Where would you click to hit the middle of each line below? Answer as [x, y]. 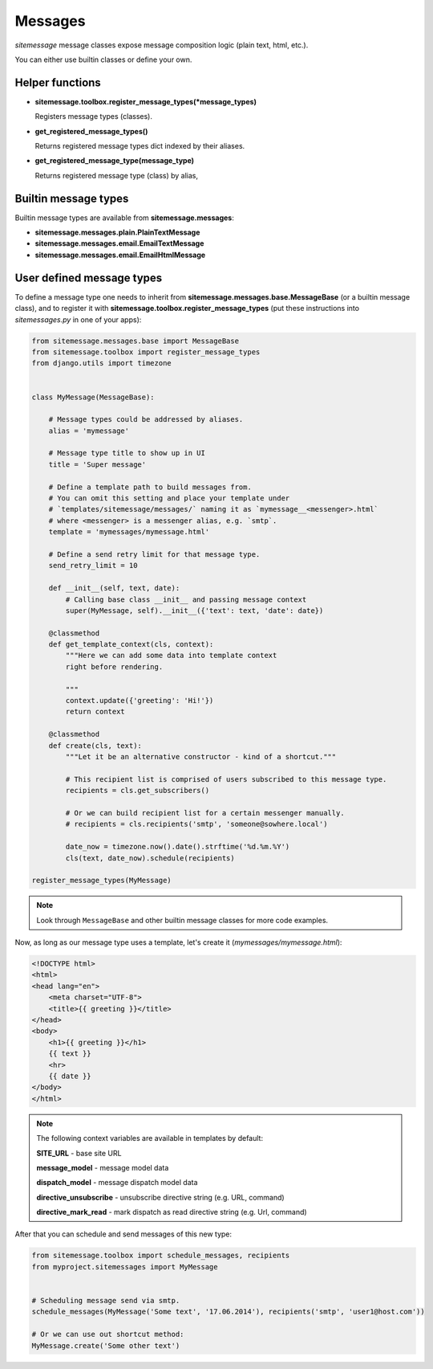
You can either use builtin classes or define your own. [103, 59]
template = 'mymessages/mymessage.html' [129, 532]
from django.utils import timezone [101, 363]
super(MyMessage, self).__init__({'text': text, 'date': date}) [194, 610]
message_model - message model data [103, 1167]
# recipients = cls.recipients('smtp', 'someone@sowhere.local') [196, 824]
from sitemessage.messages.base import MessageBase [136, 341]
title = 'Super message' [97, 464]
